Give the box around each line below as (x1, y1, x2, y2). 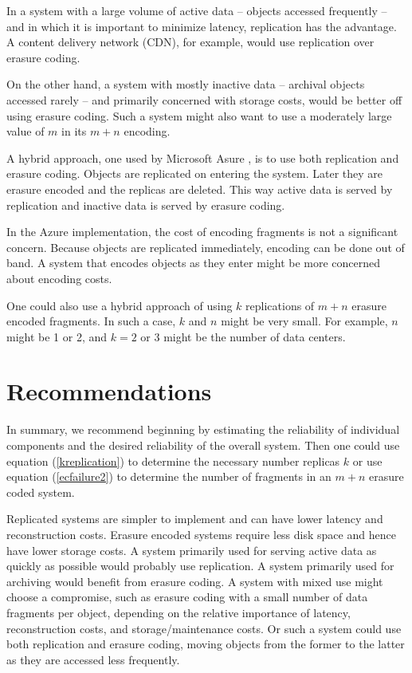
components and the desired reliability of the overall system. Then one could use (6, 437, 400, 453)
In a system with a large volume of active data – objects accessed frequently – (6, 2, 387, 18)
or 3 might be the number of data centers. (140, 328, 346, 344)
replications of (245, 297, 315, 313)
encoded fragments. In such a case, (6, 313, 176, 329)
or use (352, 452, 383, 469)
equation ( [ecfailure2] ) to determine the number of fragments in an (6, 468, 332, 485)
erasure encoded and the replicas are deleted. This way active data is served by (6, 180, 393, 197)
